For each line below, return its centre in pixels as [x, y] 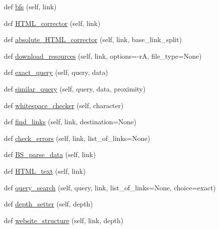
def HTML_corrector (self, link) [52, 23]
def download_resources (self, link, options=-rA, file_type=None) [103, 56]
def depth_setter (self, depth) [48, 204]
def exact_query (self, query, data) [56, 72]
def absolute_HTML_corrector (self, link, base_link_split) [93, 39]
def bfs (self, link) [30, 6]
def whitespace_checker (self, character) [64, 105]
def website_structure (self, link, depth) [64, 220]
